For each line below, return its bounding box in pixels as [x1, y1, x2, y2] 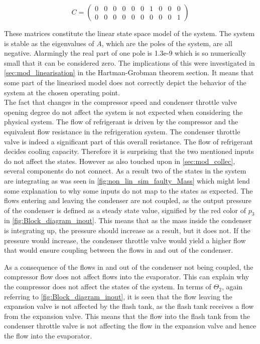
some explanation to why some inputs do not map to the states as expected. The [4, 185, 253, 196]
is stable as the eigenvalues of [4, 38, 94, 48]
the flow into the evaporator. [4, 330, 92, 341]
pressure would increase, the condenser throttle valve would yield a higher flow [4, 235, 246, 245]
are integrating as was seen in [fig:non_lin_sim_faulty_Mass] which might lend [4, 175, 250, 186]
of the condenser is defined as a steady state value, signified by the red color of [4, 205, 246, 215]
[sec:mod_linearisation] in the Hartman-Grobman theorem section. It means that [4, 67, 254, 78]
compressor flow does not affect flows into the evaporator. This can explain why [4, 271, 249, 282]
